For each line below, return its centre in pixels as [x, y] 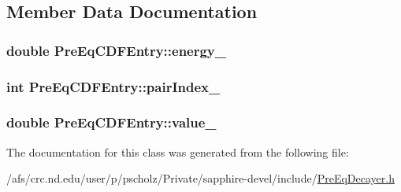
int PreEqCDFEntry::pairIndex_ [113, 86]
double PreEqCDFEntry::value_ [111, 122]
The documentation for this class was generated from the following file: [178, 151]
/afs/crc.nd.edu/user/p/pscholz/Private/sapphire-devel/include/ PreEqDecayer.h [200, 178]
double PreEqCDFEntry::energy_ [117, 50]
